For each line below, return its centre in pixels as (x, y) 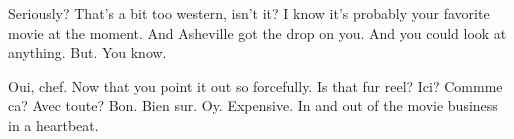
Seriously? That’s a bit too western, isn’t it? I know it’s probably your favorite (249, 13)
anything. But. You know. (87, 52)
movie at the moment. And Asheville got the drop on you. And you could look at (257, 32)
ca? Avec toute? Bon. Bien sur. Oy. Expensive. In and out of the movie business (253, 105)
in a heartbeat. (53, 124)
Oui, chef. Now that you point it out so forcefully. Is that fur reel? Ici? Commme (255, 85)
